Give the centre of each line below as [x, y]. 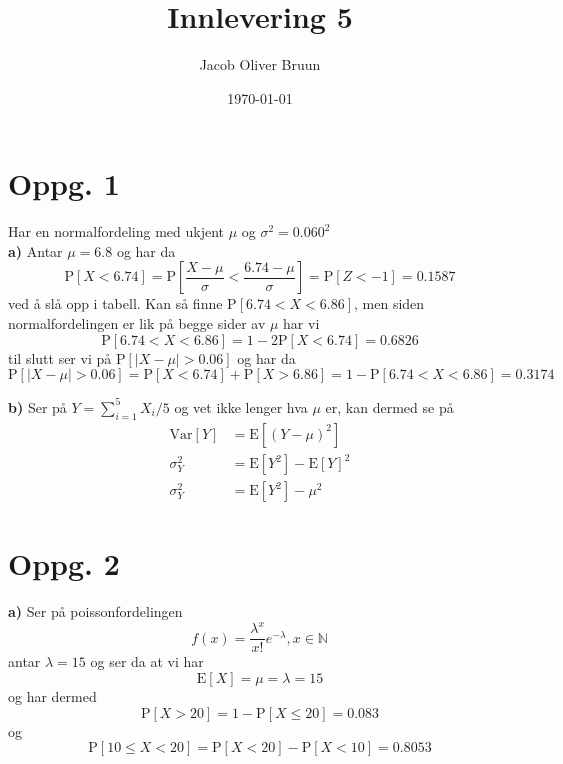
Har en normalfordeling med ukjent [116, 231]
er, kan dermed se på [389, 406]
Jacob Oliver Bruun [260, 64]
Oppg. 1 [64, 183]
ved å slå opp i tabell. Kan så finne [115, 303]
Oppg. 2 [64, 563]
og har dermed [52, 695]
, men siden [389, 303]
